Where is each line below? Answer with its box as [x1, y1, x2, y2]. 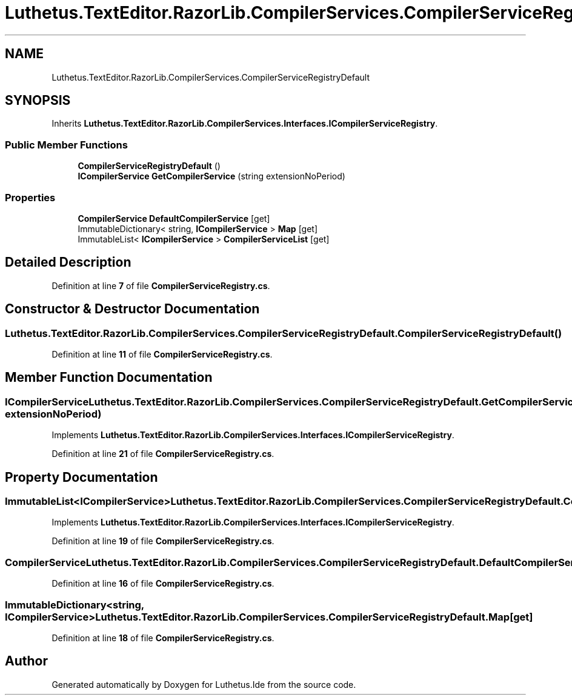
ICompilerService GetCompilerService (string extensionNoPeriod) [78, 171, 345, 182]
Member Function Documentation [5, 370, 213, 385]
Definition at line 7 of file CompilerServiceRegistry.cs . [52, 280, 270, 291]
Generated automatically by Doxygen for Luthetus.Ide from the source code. [52, 679, 356, 690]
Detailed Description [5, 255, 131, 270]
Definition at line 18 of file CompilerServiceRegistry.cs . [52, 632, 274, 643]
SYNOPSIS [5, 93, 71, 108]
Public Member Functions [5, 138, 128, 151]
